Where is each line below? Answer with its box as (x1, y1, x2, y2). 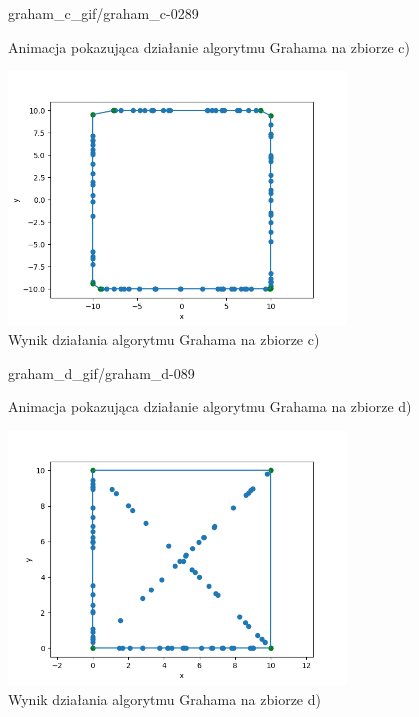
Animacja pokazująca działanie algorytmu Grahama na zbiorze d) (8, 396, 412, 417)
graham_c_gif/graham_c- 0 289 (8, 3, 199, 23)
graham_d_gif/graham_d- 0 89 (8, 362, 195, 383)
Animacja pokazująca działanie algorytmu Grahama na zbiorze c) (8, 36, 410, 57)
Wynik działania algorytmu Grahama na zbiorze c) (8, 329, 320, 350)
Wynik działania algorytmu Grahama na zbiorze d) (8, 688, 321, 709)
